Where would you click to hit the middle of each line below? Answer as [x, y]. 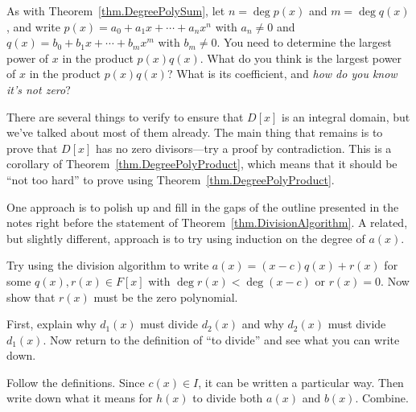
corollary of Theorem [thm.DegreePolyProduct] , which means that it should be [202, 164]
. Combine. [382, 398]
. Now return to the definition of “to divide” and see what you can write [221, 339]
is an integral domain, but [346, 116]
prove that [32, 148]
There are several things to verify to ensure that [125, 116]
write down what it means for [80, 398]
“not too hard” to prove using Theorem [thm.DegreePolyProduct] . [171, 179]
